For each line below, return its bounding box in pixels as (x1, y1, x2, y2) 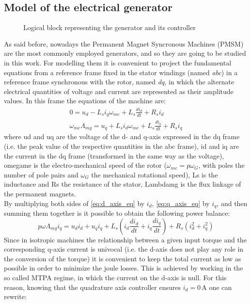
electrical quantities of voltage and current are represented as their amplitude (4, 86, 234, 96)
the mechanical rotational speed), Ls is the (91, 169, 218, 179)
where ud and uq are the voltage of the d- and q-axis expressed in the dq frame (4, 131, 240, 142)
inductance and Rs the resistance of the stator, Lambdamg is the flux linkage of (4, 179, 241, 189)
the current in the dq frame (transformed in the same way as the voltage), (4, 150, 224, 160)
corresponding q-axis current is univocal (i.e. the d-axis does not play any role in (4, 244, 244, 254)
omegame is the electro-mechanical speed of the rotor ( (4, 160, 167, 170)
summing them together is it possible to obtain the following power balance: (4, 207, 230, 218)
